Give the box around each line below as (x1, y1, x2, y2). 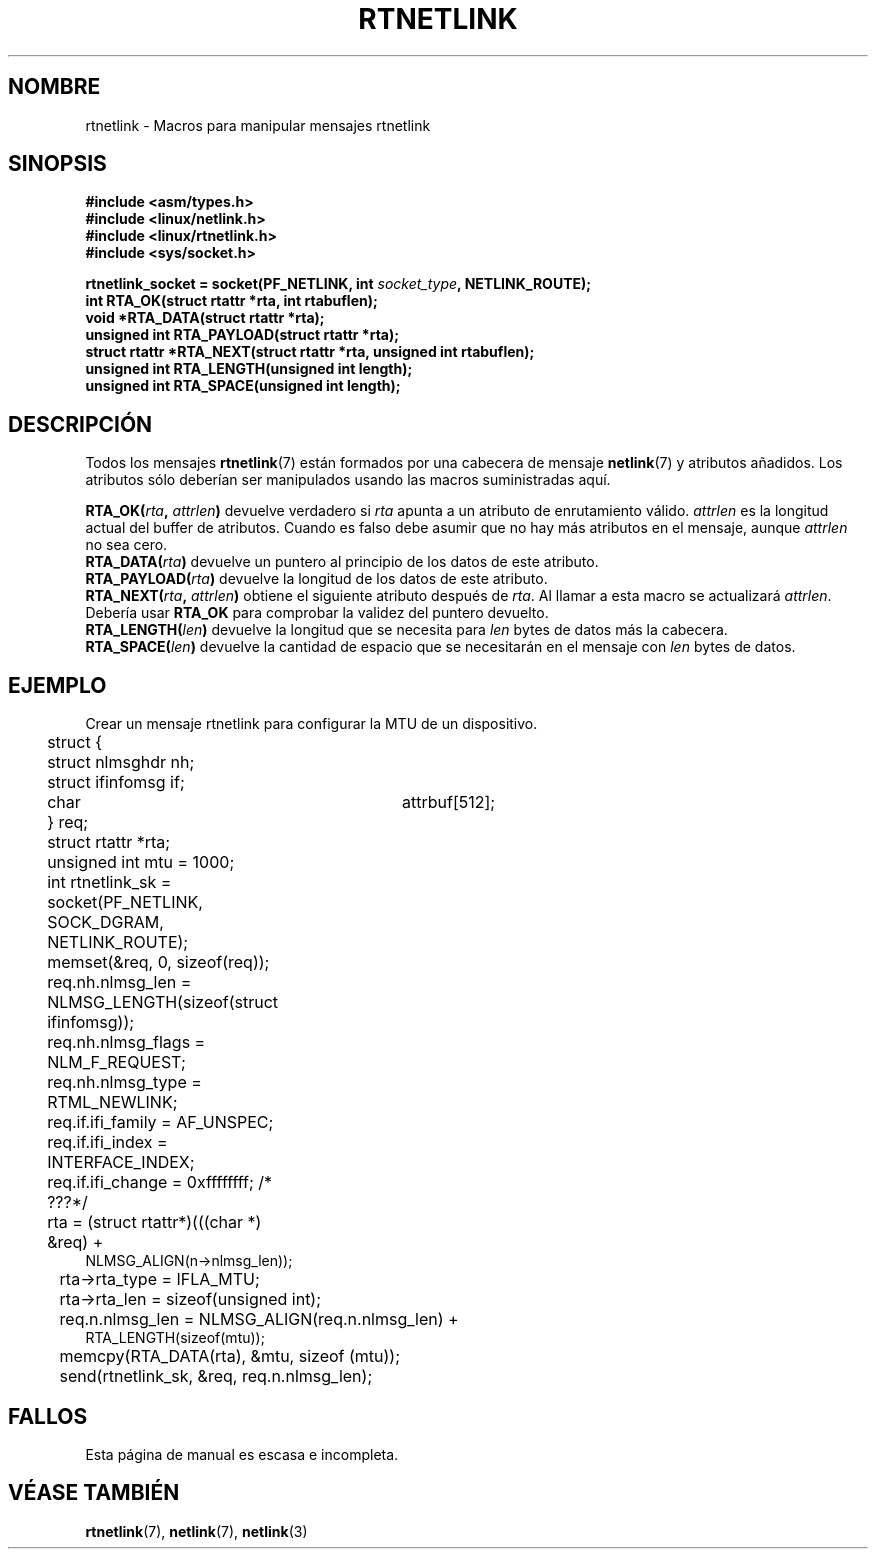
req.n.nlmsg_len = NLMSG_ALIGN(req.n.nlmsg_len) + (59, 1309, 459, 1330)
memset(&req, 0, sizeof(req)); (47, 952, 270, 973)
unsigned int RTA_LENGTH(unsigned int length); (85, 360, 413, 378)
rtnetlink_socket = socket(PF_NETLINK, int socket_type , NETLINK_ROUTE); (85, 275, 592, 293)
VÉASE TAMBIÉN (8, 1480, 180, 1506)
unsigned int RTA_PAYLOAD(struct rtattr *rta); (85, 326, 400, 344)
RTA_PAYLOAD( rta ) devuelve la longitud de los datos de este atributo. (85, 570, 548, 588)
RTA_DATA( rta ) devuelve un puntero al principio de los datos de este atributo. (85, 553, 599, 571)
